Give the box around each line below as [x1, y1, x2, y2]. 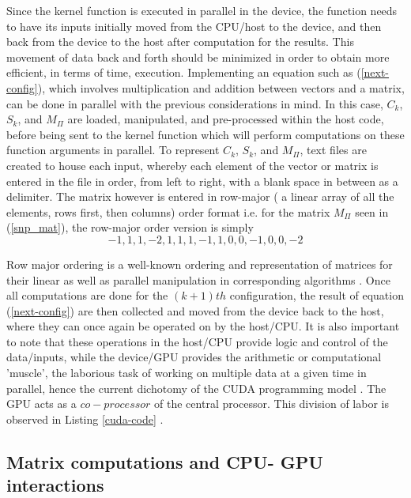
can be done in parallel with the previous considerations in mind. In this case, [6, 95, 383, 111]
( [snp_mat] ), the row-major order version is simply [6, 219, 254, 236]
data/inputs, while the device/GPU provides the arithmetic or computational [6, 349, 382, 365]
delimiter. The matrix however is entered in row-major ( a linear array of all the [6, 188, 394, 205]
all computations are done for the [6, 287, 168, 304]
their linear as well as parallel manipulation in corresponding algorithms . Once [6, 271, 390, 288]
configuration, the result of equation [229, 287, 404, 304]
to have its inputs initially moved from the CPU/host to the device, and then [6, 17, 382, 34]
